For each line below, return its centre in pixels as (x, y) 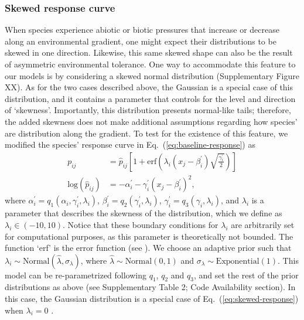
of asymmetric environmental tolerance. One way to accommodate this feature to (150, 64)
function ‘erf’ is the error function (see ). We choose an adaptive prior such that (148, 248)
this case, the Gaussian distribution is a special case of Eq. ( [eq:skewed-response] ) (152, 299)
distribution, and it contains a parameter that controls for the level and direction (150, 98)
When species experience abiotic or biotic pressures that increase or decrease (142, 30)
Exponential (238, 261)
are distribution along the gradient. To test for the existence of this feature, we (146, 133)
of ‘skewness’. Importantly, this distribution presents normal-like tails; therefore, (148, 110)
